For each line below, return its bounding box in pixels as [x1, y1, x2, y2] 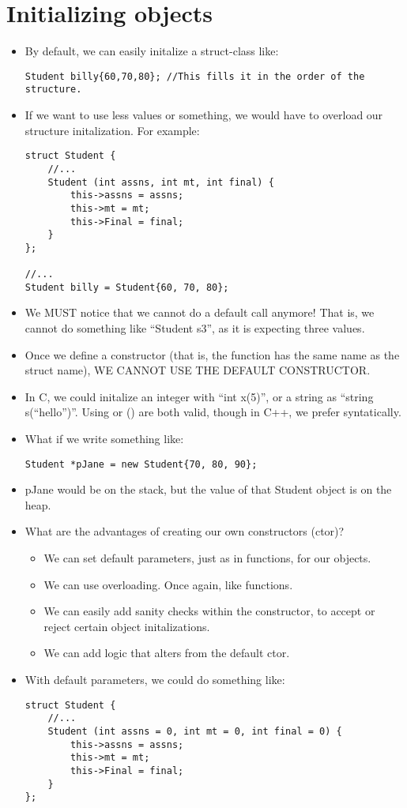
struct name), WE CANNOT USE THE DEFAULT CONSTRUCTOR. [24, 362, 371, 378]
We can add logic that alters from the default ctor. [43, 645, 290, 661]
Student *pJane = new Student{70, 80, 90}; [24, 458, 258, 470]
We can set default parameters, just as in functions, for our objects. [43, 550, 371, 566]
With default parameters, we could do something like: [24, 671, 285, 687]
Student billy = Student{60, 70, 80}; [24, 281, 229, 293]
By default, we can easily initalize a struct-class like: [24, 43, 279, 59]
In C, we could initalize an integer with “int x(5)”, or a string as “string [24, 388, 374, 404]
